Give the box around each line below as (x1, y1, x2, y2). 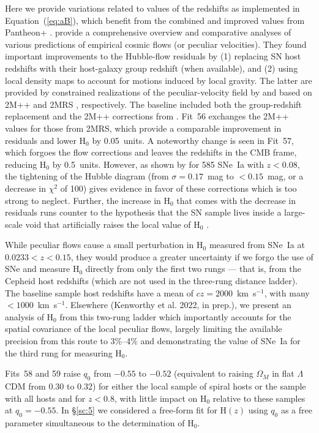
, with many (264, 286, 310, 299)
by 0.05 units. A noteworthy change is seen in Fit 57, (92, 134, 294, 146)
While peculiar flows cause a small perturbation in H (5, 238, 203, 251)
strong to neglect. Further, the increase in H (5, 194, 171, 206)
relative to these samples (212, 391, 306, 404)
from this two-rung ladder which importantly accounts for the (59, 310, 291, 323)
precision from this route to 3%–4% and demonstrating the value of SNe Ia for (5, 334, 301, 347)
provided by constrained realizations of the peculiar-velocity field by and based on (5, 86, 312, 99)
